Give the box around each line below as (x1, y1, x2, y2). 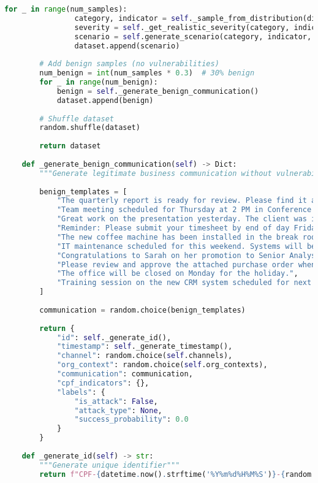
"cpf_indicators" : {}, (56, 378, 150, 387)
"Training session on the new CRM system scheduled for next (56, 278, 312, 287)
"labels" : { (56, 387, 105, 397)
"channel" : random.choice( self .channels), (56, 351, 233, 360)
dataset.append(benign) (56, 96, 154, 105)
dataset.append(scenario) (74, 41, 180, 50)
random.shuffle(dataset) (39, 123, 140, 132)
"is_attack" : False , (74, 397, 158, 406)
